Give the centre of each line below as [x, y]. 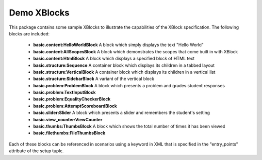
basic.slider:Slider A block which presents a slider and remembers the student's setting [122, 113]
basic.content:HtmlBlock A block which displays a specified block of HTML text [114, 59]
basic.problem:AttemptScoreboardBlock [75, 106]
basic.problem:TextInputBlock [65, 93]
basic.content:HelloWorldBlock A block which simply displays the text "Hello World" [118, 45]
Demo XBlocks [39, 13]
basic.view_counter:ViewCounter [68, 119]
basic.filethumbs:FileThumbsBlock [69, 133]
